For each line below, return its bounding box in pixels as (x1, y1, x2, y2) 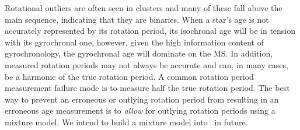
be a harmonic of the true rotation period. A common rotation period (5, 70, 254, 82)
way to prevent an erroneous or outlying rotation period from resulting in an (5, 93, 279, 105)
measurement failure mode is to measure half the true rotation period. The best (5, 82, 290, 94)
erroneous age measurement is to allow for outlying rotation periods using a (5, 104, 275, 117)
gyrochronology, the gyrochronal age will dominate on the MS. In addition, (5, 47, 273, 59)
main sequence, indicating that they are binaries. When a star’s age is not (5, 13, 269, 25)
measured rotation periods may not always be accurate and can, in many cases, (5, 58, 288, 71)
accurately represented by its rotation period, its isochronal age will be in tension (5, 24, 296, 37)
